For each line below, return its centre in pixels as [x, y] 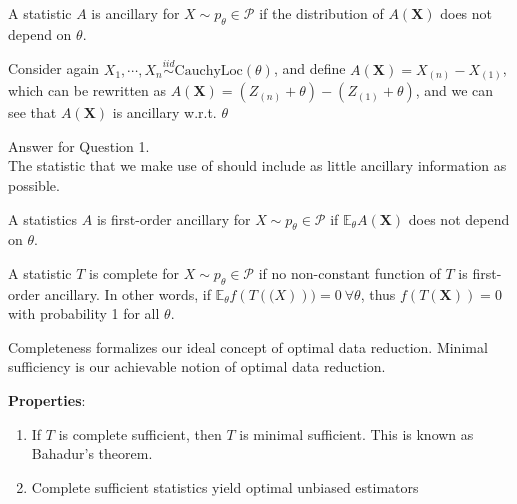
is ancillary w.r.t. [164, 112]
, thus [378, 293]
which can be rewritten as [87, 90]
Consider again [54, 68]
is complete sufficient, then [140, 433]
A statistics [43, 218]
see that [32, 112]
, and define [309, 68]
